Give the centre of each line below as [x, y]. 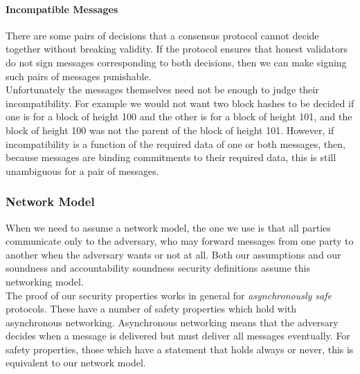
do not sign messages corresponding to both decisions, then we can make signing [176, 62]
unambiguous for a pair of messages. [82, 170]
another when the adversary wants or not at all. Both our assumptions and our [173, 254]
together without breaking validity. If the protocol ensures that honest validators [177, 49]
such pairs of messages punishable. [79, 76]
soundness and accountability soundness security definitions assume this [158, 268]
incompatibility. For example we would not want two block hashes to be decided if [180, 103]
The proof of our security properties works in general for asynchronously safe [169, 295]
